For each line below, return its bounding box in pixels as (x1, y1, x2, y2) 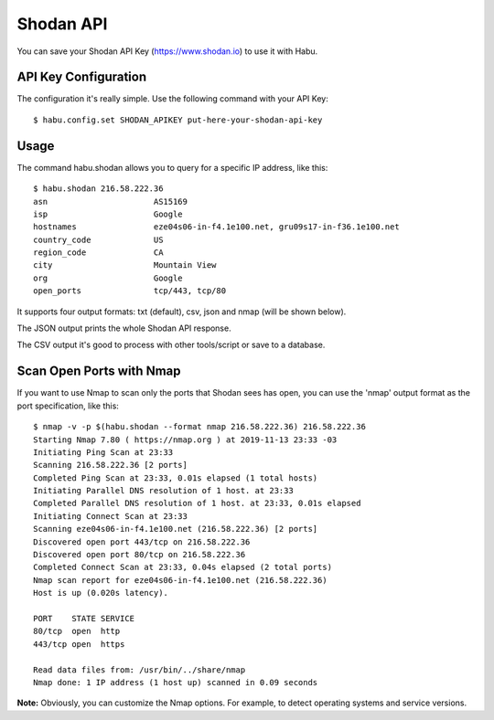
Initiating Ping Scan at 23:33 (33, 447, 174, 457)
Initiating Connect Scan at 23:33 (33, 511, 188, 521)
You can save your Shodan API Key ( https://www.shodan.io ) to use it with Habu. (16, 46, 318, 57)
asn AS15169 (33, 196, 188, 206)
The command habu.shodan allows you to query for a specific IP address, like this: (16, 162, 328, 173)
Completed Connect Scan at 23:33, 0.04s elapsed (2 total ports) (33, 562, 333, 573)
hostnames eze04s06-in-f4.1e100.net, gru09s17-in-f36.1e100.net (33, 222, 400, 232)
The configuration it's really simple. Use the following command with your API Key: (16, 93, 328, 104)
